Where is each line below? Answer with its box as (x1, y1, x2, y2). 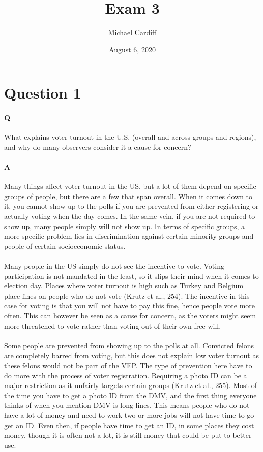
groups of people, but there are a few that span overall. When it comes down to (4, 190, 253, 201)
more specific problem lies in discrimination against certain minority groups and (4, 231, 254, 241)
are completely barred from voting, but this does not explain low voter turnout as (4, 350, 259, 361)
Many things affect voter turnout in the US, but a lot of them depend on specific (4, 181, 256, 191)
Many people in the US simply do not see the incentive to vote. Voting (4, 261, 224, 271)
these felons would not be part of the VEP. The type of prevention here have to (4, 360, 252, 370)
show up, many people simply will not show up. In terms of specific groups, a (4, 220, 245, 231)
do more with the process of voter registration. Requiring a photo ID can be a (4, 370, 247, 380)
